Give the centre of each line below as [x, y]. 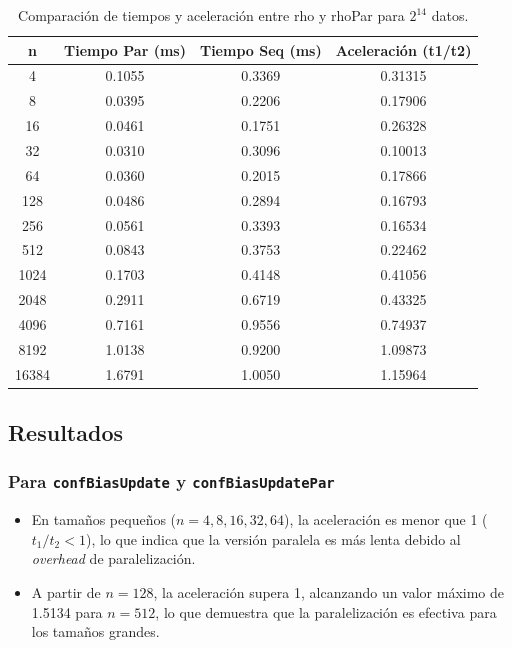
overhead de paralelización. [113, 558]
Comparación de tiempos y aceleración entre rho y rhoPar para [211, 15]
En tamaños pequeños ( [104, 519]
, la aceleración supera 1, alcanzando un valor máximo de [329, 592]
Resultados [65, 432]
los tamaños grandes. [95, 631]
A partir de [66, 592]
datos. [450, 15]
